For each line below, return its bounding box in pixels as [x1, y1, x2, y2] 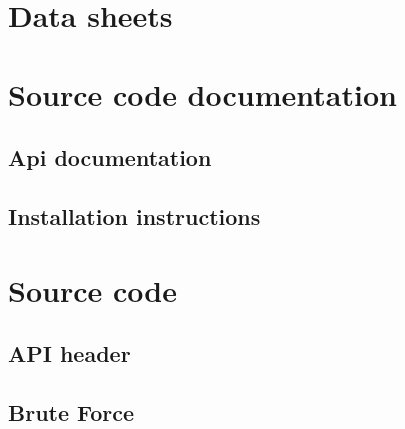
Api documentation [8, 142, 212, 173]
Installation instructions [8, 200, 261, 231]
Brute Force [8, 396, 135, 427]
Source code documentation [8, 73, 397, 114]
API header [8, 338, 131, 369]
